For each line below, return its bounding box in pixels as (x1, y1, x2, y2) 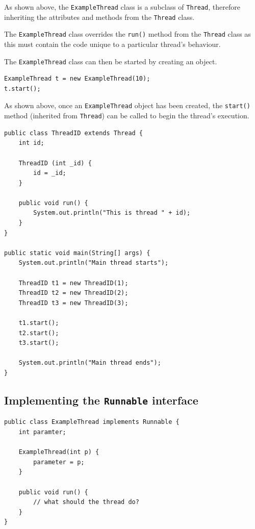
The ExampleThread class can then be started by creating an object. (4, 56, 217, 66)
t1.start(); (18, 319, 59, 326)
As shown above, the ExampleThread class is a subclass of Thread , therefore (4, 2, 240, 12)
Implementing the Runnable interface (4, 392, 198, 408)
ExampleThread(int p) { (18, 448, 99, 456)
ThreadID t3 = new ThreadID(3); (18, 299, 129, 307)
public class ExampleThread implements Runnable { (4, 418, 180, 426)
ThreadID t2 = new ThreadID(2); (18, 289, 129, 297)
